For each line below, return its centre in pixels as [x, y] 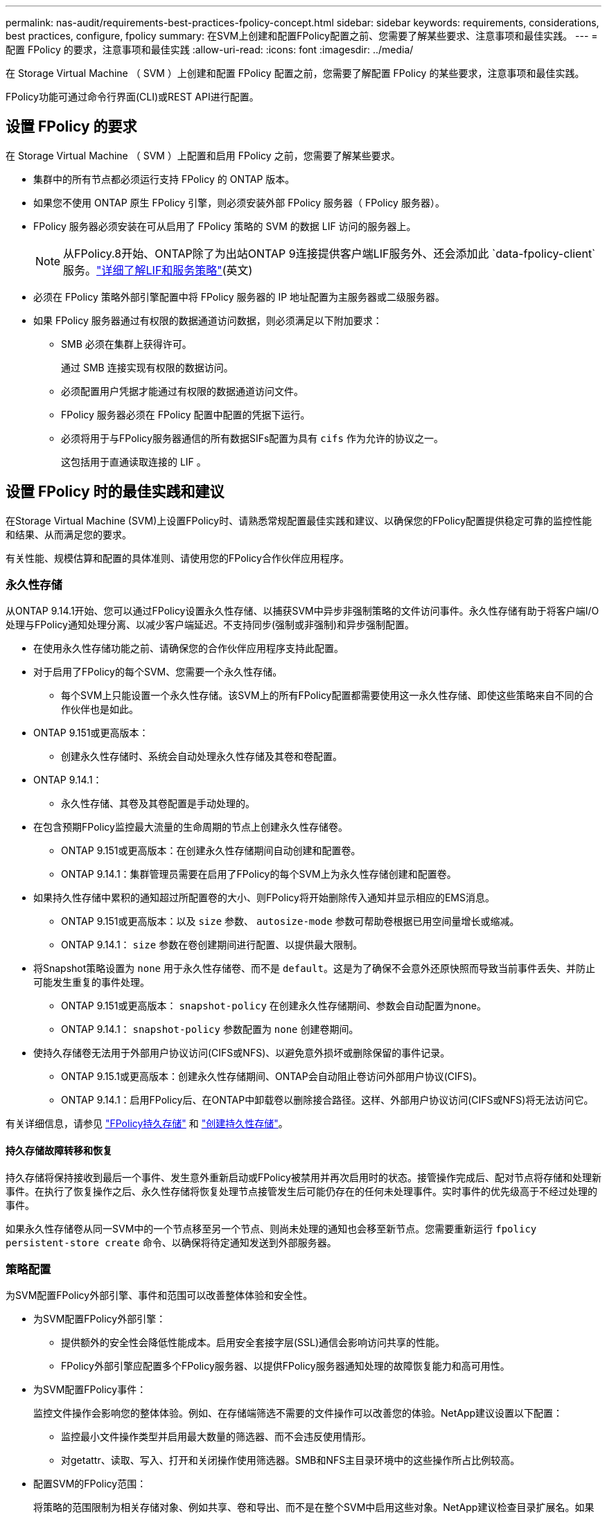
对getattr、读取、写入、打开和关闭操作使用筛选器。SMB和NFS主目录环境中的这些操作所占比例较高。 [291, 1460]
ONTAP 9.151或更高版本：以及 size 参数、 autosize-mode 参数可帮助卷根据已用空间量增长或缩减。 [290, 921]
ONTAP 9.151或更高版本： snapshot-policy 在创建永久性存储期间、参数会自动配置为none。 [274, 1006]
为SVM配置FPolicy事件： [90, 1390]
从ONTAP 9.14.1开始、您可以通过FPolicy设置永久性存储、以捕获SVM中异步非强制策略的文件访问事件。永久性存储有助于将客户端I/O [302, 611]
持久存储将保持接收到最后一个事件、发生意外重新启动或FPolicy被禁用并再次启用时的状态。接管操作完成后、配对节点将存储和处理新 [303, 1177]
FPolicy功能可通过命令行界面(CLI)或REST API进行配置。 [132, 97]
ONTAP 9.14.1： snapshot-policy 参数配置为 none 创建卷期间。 [210, 1029]
